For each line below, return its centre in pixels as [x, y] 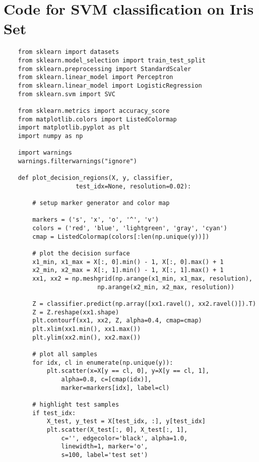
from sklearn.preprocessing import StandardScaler [105, 69]
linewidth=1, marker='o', [105, 447]
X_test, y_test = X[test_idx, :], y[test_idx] [126, 421]
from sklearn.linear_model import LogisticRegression [110, 85]
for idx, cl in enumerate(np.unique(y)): [103, 362]
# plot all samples [65, 354]
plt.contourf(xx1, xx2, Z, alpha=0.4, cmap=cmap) [117, 321]
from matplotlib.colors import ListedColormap [97, 119]
